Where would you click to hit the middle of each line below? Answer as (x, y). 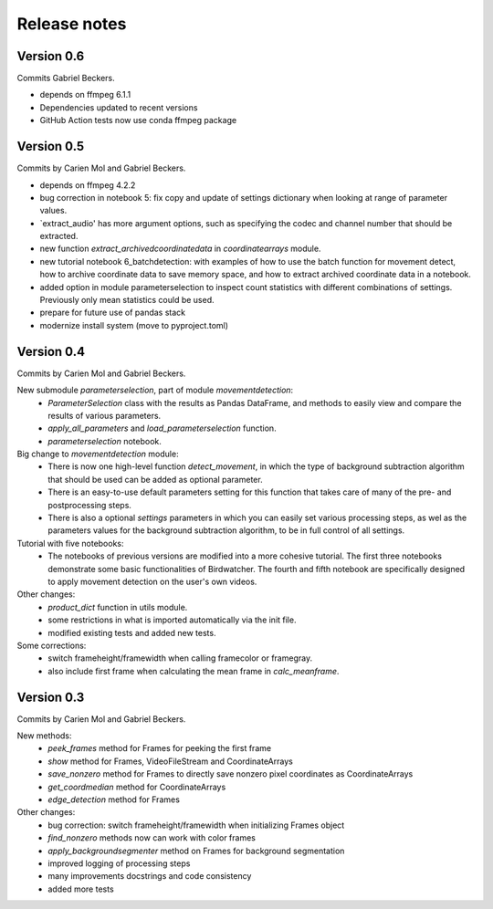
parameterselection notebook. (105, 441)
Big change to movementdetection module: (98, 454)
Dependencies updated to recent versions (119, 107)
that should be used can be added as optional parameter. (156, 479)
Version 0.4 (51, 351)
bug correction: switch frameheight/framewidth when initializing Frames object (196, 825)
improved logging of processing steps (119, 863)
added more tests (81, 889)
